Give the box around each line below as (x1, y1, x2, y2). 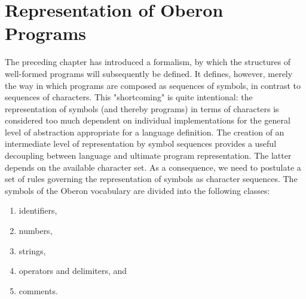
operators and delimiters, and (19, 264, 127, 277)
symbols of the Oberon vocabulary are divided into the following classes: (5, 184, 270, 196)
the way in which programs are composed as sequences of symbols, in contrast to (5, 79, 301, 91)
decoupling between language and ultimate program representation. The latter (5, 149, 292, 162)
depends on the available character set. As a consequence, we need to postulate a (5, 161, 301, 173)
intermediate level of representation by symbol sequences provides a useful (5, 137, 277, 150)
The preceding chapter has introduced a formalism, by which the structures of (5, 56, 291, 68)
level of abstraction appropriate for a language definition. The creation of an (5, 125, 284, 138)
